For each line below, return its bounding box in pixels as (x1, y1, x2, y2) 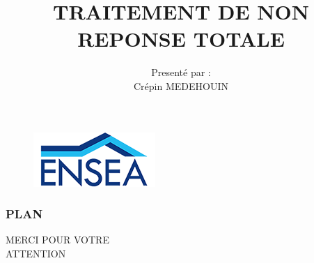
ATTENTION (6, 246, 66, 260)
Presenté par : (151, 65, 211, 80)
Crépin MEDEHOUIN (134, 78, 228, 93)
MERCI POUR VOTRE (6, 232, 109, 247)
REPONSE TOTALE (77, 24, 285, 53)
